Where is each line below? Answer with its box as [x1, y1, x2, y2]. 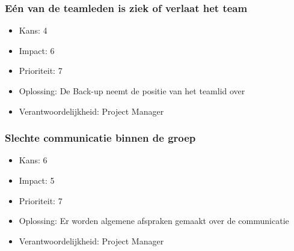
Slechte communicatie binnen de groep [5, 130, 196, 145]
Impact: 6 [19, 44, 55, 56]
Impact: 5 [19, 174, 55, 186]
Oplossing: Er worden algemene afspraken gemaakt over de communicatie [19, 214, 289, 227]
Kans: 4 [19, 24, 47, 37]
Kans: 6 [19, 154, 47, 166]
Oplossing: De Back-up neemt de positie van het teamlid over [19, 85, 245, 97]
